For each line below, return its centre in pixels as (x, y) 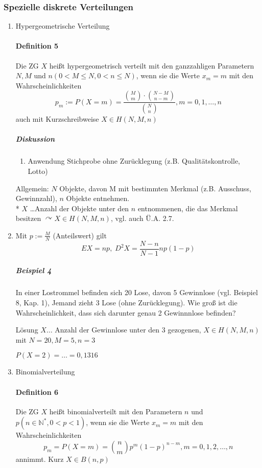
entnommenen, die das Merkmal (188, 208)
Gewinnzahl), (36, 198)
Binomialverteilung (45, 372)
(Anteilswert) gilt (80, 235)
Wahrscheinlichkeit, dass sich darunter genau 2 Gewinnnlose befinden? (126, 312)
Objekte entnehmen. (98, 198)
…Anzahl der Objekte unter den (79, 208)
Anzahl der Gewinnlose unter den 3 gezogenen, (128, 330)
